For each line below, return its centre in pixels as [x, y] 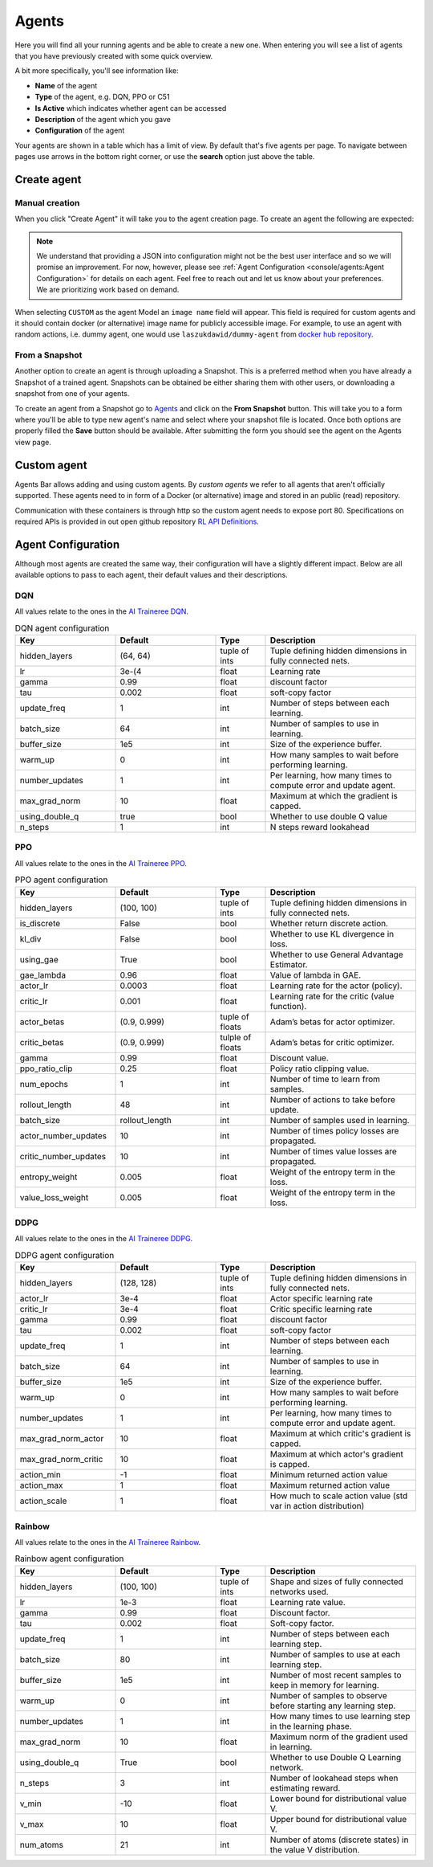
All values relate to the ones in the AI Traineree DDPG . [104, 1239]
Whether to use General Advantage [337, 954]
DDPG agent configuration [65, 1255]
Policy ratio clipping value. [320, 1068]
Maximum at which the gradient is [334, 796]
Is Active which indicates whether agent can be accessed [131, 108]
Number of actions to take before [333, 1099]
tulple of [236, 1037]
